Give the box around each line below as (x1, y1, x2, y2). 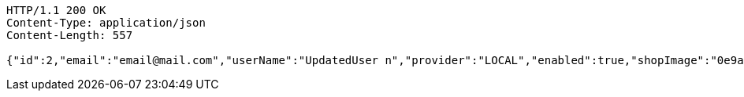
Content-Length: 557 (6, 29, 133, 41)
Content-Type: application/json (6, 16, 206, 29)
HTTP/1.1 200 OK (6, 4, 106, 16)
